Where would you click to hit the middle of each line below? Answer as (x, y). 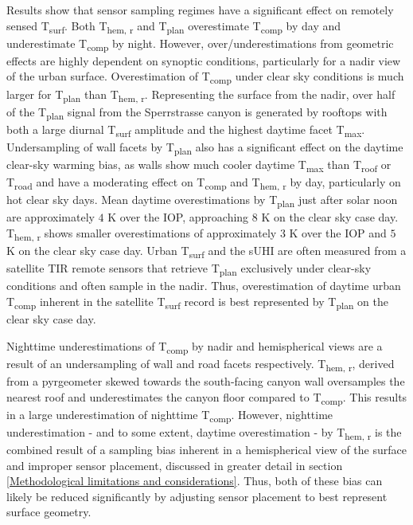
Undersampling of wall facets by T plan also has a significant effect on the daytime (205, 147)
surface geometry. (49, 512)
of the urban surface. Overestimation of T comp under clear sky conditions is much (205, 77)
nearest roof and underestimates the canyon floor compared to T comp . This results (207, 398)
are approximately (51, 217)
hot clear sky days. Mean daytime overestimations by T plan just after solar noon (202, 201)
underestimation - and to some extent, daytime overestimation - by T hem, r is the (204, 433)
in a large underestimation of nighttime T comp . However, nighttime (170, 415)
